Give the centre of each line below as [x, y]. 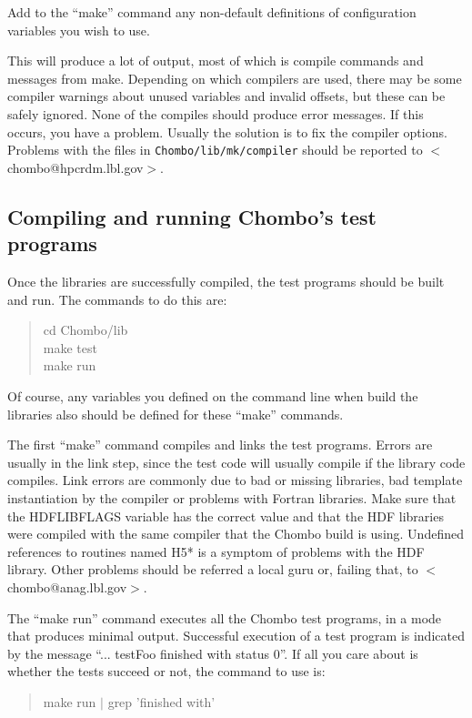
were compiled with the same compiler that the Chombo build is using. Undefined [236, 534]
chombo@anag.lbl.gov [67, 587]
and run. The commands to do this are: [117, 299]
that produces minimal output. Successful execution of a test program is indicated [236, 636]
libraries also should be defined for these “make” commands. [176, 414]
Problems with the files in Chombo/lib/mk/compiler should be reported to [215, 150]
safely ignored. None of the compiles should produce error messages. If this [216, 113]
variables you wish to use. [79, 30]
